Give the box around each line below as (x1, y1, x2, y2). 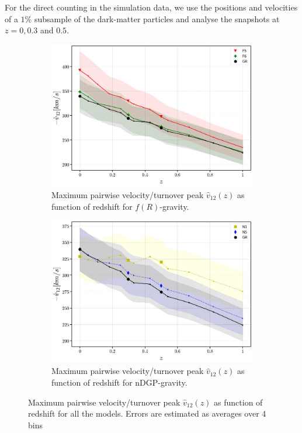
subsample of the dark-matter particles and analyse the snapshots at (34, 12, 280, 25)
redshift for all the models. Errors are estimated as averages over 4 (28, 407, 266, 420)
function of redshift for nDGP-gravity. (51, 376, 188, 388)
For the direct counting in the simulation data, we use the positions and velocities (5, 1, 298, 13)
